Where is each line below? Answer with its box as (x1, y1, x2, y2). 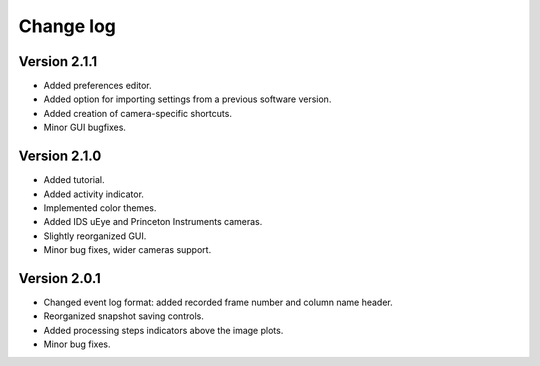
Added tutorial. (43, 174, 105, 186)
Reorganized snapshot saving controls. (43, 310, 204, 322)
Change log (18, 15, 117, 37)
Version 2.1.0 (18, 148, 102, 165)
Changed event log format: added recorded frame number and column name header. (43, 296, 394, 308)
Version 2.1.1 (18, 53, 98, 70)
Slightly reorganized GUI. (43, 230, 147, 242)
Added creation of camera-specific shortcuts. (43, 107, 232, 119)
